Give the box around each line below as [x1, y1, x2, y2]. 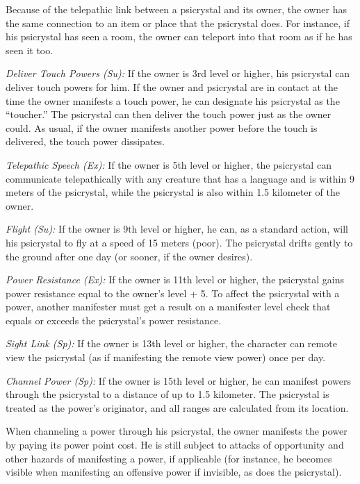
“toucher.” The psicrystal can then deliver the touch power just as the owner [6, 107, 332, 122]
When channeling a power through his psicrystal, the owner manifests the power [6, 424, 347, 438]
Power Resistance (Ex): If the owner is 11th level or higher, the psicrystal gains [6, 272, 345, 287]
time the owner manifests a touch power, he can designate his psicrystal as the [6, 93, 340, 108]
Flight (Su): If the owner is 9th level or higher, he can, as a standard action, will [6, 222, 348, 236]
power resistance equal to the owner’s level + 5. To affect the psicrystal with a [6, 285, 340, 300]
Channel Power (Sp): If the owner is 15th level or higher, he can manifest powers [6, 373, 352, 387]
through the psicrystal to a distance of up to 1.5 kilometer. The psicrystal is [6, 387, 329, 401]
